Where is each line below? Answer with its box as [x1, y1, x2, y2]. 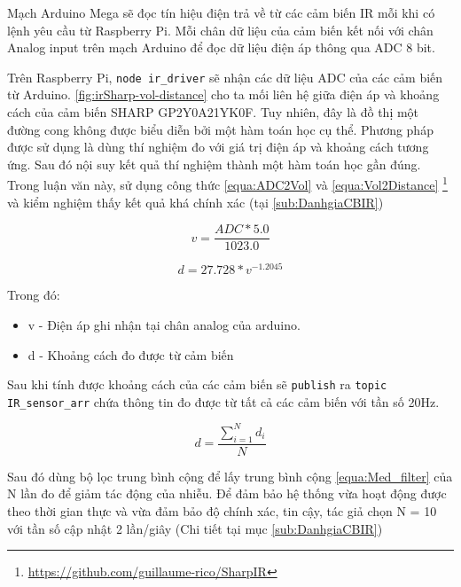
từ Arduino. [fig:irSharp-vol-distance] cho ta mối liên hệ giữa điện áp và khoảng [7, 85, 440, 104]
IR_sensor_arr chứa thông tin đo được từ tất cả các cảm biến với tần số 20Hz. [7, 392, 440, 411]
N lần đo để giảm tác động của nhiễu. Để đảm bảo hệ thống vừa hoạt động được [7, 484, 447, 503]
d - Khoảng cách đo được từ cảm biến [27, 345, 234, 364]
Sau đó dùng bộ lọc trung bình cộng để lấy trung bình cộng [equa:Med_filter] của [7, 466, 453, 485]
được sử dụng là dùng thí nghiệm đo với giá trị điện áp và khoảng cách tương [7, 137, 429, 156]
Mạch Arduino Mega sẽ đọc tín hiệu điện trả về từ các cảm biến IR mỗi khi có [7, 4, 435, 21]
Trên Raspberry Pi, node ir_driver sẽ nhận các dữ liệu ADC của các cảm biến [7, 67, 443, 86]
